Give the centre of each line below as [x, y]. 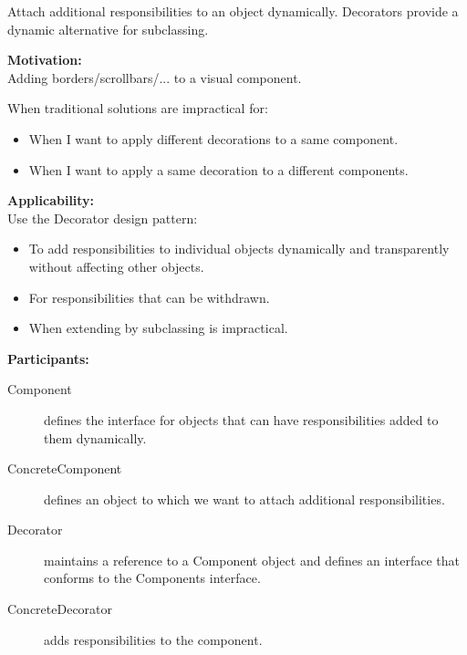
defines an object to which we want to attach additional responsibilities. [244, 499]
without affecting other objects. [116, 266]
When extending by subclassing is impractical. [158, 328]
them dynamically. [95, 437]
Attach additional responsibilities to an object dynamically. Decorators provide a [233, 11]
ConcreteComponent [65, 468]
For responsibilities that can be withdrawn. [149, 297]
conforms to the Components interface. [152, 578]
